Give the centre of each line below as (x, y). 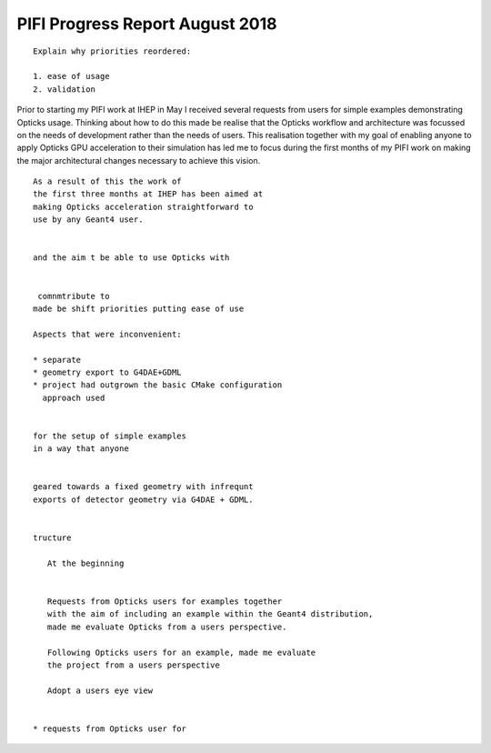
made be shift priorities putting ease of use (139, 308)
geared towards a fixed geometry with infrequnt (143, 487)
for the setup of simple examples (110, 436)
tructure (52, 538)
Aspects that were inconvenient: (107, 334)
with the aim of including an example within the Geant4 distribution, (210, 614)
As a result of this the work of (107, 181)
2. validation (64, 89)
